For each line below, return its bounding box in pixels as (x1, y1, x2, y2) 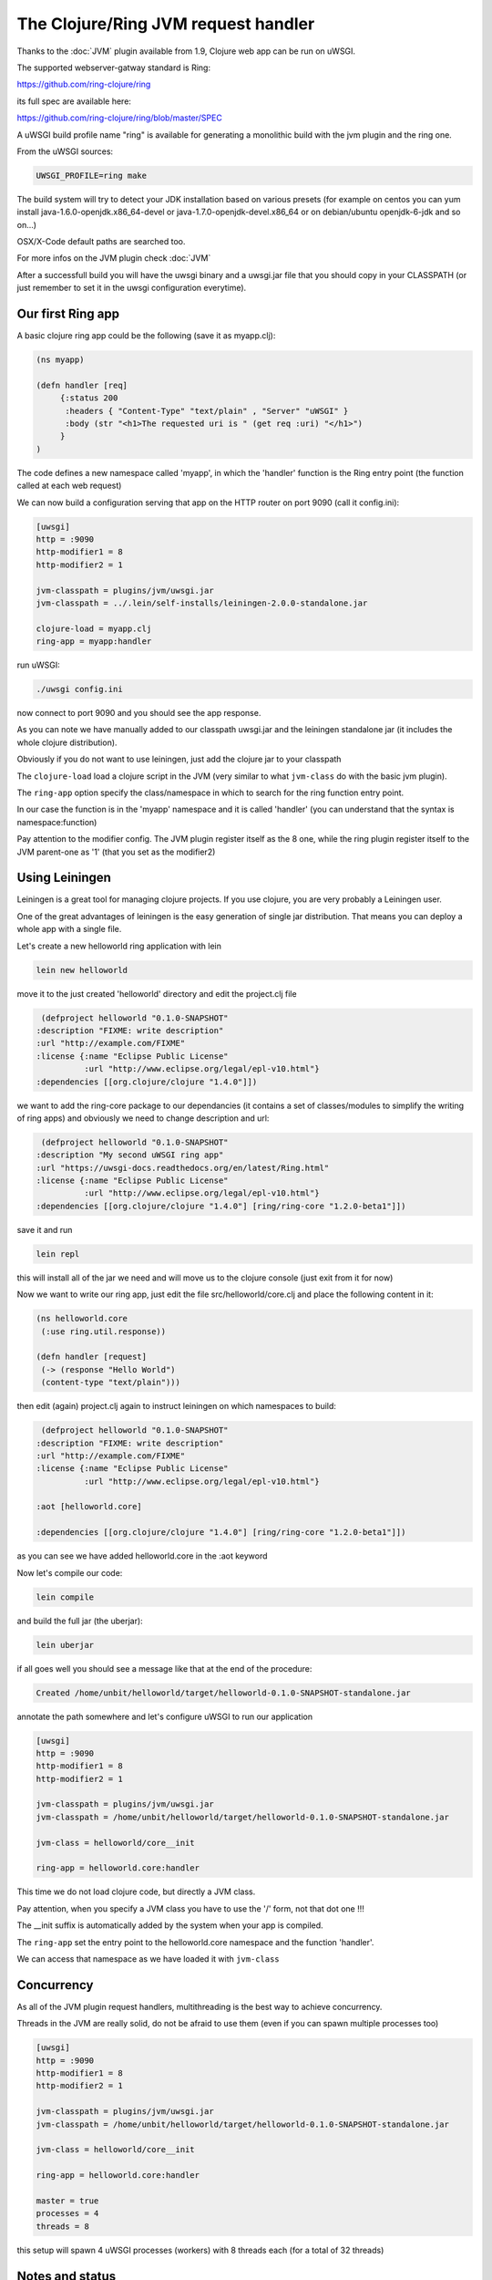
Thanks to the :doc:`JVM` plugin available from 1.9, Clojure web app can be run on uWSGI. (16, 46, 355, 57)
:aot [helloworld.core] (36, 1501, 143, 1512)
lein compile (36, 1591, 95, 1602)
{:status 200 (59, 393, 118, 403)
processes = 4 (36, 2208, 99, 2219)
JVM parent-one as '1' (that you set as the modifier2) (16, 846, 216, 857)
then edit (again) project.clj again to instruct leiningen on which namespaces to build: (16, 1401, 337, 1412)
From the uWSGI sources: (16, 146, 114, 157)
